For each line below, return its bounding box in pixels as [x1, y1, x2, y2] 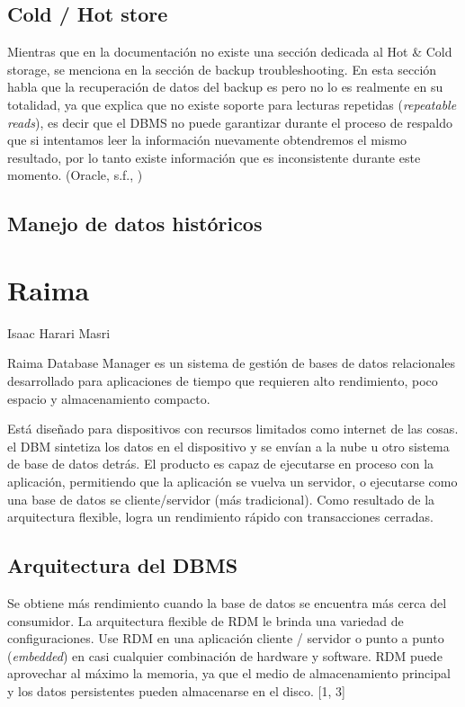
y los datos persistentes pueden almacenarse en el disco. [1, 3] [7, 681, 345, 700]
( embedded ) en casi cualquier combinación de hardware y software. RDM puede [7, 646, 443, 665]
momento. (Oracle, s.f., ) [7, 166, 143, 184]
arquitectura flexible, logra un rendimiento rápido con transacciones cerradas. [7, 507, 434, 526]
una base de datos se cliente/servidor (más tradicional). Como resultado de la [7, 489, 435, 508]
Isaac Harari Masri [7, 323, 111, 342]
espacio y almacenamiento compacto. [7, 389, 210, 407]
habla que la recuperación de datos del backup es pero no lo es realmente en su [7, 77, 443, 96]
